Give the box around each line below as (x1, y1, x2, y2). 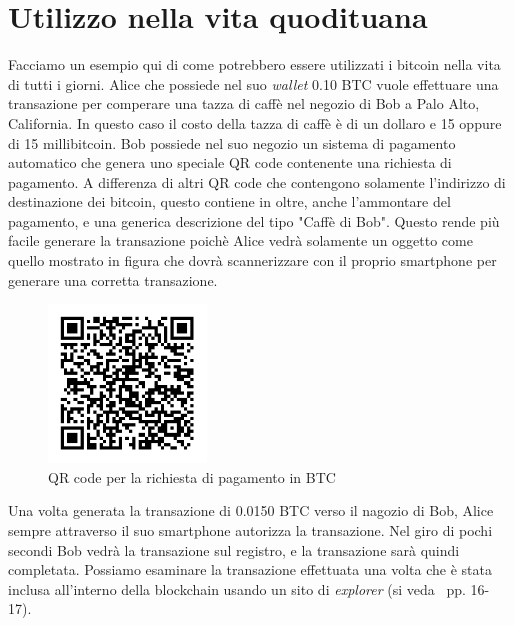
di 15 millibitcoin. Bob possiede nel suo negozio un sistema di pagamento (8, 132, 456, 153)
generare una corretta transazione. (8, 269, 218, 290)
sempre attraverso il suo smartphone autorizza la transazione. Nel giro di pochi (8, 520, 493, 541)
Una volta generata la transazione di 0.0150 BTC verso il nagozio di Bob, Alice (8, 500, 494, 521)
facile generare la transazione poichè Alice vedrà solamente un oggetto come (8, 230, 473, 251)
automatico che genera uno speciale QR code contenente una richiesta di (8, 152, 452, 173)
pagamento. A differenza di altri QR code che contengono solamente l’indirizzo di (8, 171, 506, 192)
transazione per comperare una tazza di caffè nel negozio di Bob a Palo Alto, (8, 93, 480, 114)
